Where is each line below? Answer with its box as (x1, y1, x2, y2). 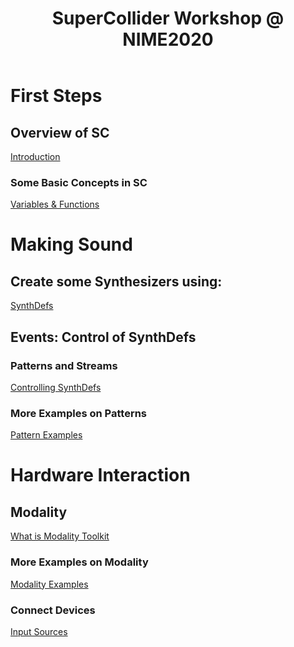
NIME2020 (122, 28, 214, 51)
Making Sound (10, 233, 133, 256)
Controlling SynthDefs (10, 381, 102, 393)
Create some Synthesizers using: (10, 273, 223, 290)
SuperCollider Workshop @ (51, 7, 285, 30)
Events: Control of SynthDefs (10, 328, 197, 346)
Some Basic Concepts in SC (10, 175, 148, 189)
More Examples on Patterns (10, 406, 148, 420)
